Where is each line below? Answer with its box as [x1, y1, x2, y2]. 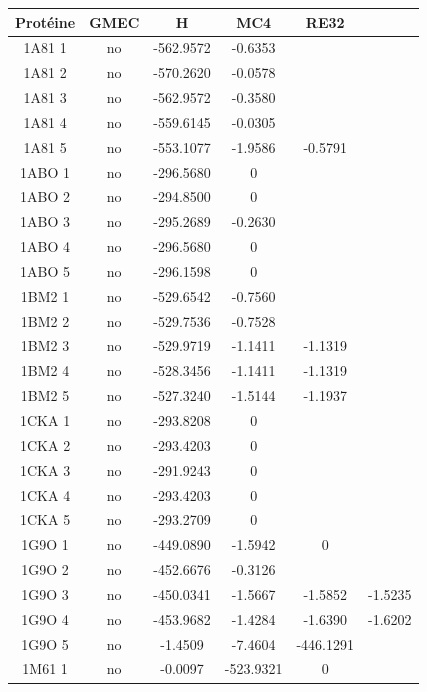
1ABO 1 [20, 161, 71, 182]
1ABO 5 [20, 260, 71, 281]
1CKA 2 [19, 434, 71, 455]
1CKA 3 [19, 459, 71, 480]
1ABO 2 [20, 186, 71, 207]
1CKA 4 [19, 484, 71, 505]
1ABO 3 [20, 211, 71, 232]
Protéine [15, 11, 76, 32]
